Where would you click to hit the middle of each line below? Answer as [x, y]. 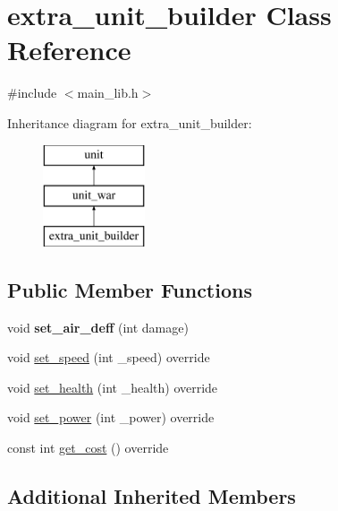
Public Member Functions [130, 289]
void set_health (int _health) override [113, 387]
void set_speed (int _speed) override [109, 357]
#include [32, 93]
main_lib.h [108, 93]
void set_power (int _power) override [111, 417]
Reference [69, 50]
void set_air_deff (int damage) [98, 327]
